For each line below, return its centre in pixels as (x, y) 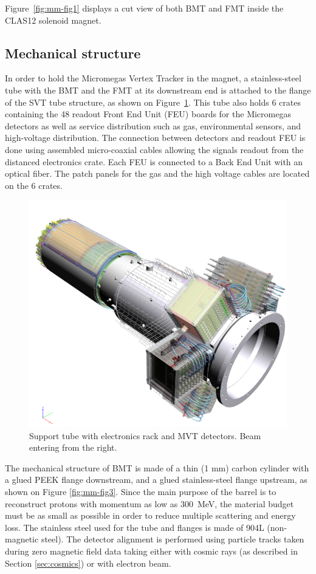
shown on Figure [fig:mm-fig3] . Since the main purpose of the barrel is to (141, 491)
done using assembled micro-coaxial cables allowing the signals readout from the (154, 149)
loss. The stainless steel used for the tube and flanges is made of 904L (135, 527)
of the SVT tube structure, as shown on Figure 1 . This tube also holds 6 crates (153, 102)
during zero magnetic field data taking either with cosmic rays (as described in (151, 551)
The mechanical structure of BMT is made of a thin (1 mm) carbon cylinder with (157, 467)
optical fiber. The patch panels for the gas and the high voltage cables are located (157, 173)
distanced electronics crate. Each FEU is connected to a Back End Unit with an (154, 161)
